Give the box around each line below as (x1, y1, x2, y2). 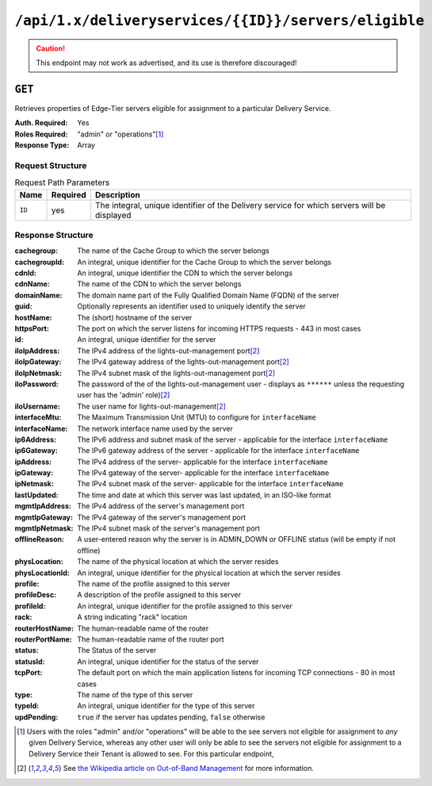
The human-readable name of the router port (77, 635, 225, 644)
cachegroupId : (14, 257, 65, 266)
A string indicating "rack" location (77, 612, 188, 622)
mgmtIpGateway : (14, 512, 73, 522)
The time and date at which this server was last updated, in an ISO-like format (77, 490, 332, 500)
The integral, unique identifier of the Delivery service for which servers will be (95, 199, 386, 210)
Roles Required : (14, 129, 68, 139)
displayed (95, 209, 132, 220)
